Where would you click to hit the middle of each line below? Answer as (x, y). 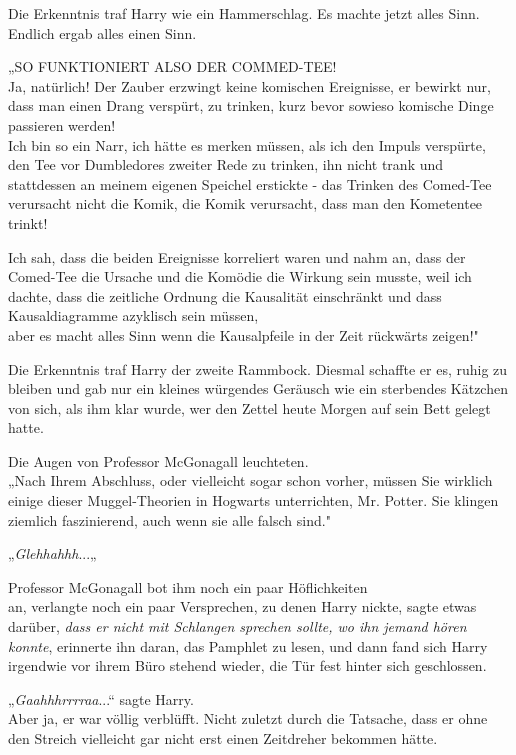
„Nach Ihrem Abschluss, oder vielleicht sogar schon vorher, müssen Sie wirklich (250, 480)
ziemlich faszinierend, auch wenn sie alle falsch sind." (169, 519)
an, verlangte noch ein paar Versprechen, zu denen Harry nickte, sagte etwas (242, 606)
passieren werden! (62, 124)
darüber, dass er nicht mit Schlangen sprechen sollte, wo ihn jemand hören (237, 626)
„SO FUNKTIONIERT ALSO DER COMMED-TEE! (172, 66)
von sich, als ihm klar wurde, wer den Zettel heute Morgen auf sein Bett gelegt (249, 407)
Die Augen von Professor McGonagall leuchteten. (158, 460)
